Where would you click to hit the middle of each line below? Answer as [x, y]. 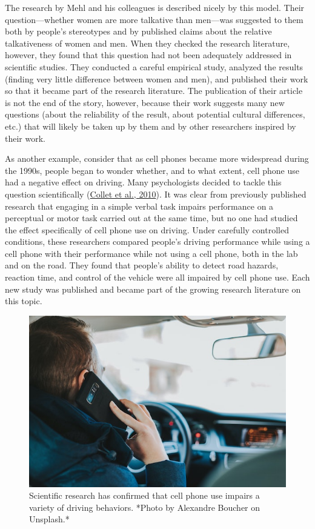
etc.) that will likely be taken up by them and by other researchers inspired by [151, 126]
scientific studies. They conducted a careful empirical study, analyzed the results [154, 66]
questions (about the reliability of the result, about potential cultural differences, [155, 114]
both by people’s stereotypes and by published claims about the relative [138, 31]
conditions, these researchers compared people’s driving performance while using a [157, 241]
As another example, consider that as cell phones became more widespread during [157, 158]
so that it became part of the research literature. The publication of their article [154, 91]
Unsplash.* [49, 519]
